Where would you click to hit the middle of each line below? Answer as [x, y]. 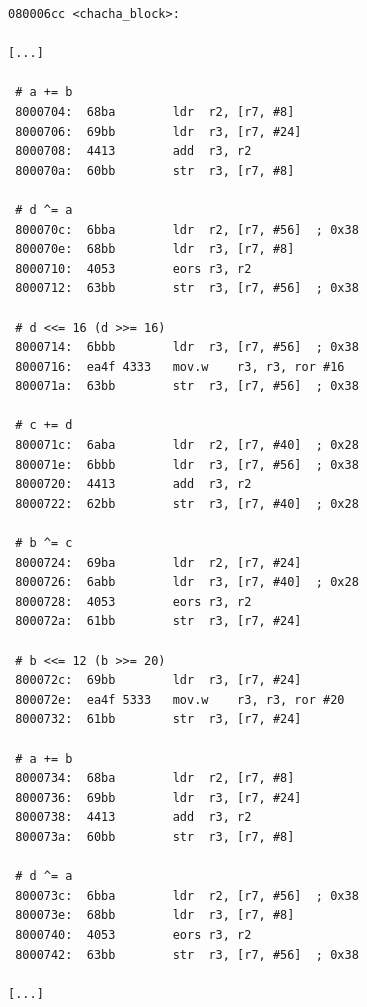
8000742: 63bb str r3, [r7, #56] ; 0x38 [187, 954]
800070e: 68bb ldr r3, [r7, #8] [155, 249]
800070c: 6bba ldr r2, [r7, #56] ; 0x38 [187, 229]
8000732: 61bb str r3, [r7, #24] [158, 719]
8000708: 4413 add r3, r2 [133, 151]
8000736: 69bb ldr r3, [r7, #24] [158, 797]
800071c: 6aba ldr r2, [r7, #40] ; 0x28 [187, 445]
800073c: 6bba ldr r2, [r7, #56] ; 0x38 [187, 895]
